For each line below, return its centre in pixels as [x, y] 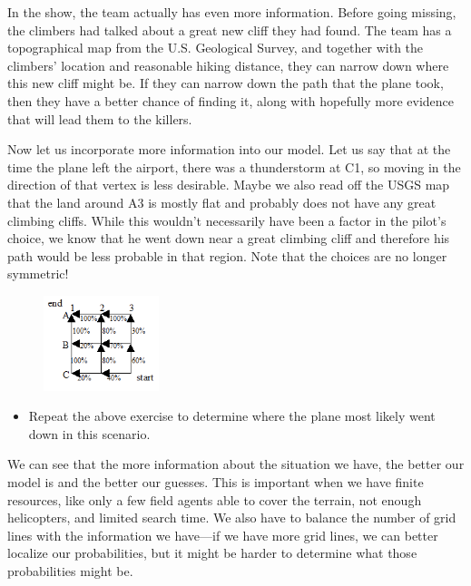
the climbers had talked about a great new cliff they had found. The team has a [230, 29]
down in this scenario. [89, 433]
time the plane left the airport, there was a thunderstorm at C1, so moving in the [234, 166]
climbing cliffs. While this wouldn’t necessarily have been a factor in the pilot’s [227, 220]
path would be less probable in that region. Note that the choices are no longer [227, 255]
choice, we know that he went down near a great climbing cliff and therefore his [229, 238]
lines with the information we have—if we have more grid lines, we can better [223, 535]
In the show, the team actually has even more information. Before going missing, [232, 12]
